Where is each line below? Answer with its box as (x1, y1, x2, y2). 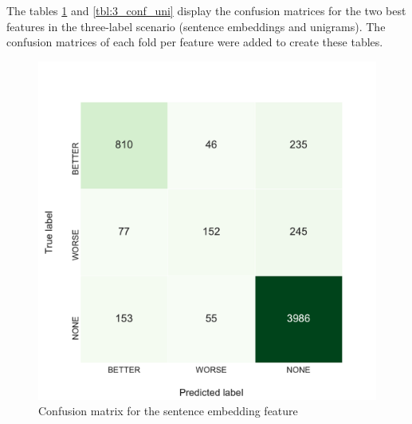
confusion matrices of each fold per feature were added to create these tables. (6, 34, 383, 50)
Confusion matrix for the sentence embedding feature (38, 402, 298, 419)
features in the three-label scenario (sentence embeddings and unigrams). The (6, 18, 386, 34)
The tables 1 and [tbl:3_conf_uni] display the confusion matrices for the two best (6, 2, 406, 18)
